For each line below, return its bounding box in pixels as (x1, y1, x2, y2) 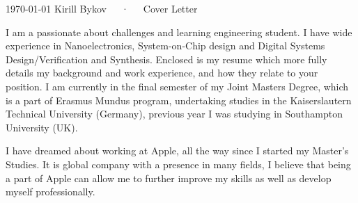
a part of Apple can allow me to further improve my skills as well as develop (6, 170, 332, 185)
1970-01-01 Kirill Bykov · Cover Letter (6, 1, 198, 15)
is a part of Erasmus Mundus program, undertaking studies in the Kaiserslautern (6, 92, 352, 107)
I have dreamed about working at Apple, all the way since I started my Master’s (6, 143, 349, 158)
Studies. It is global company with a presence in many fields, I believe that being (6, 156, 351, 171)
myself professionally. (6, 184, 95, 199)
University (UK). (6, 120, 78, 134)
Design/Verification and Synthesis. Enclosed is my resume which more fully (6, 51, 327, 66)
